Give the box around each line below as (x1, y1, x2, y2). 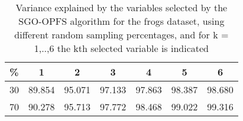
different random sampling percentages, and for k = (14, 28, 229, 41)
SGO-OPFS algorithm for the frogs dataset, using (18, 14, 225, 28)
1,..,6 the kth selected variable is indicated (34, 41, 209, 55)
